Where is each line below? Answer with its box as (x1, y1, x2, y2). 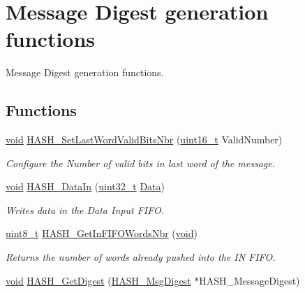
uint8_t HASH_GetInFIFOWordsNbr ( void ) (6, 226, 198, 241)
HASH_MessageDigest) (199, 273, 300, 287)
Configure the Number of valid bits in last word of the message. (6, 155, 275, 170)
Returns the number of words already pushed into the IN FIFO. (6, 250, 276, 264)
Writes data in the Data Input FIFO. (6, 202, 164, 217)
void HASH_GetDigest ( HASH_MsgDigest (6, 273, 191, 287)
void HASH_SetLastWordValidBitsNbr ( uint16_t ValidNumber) (6, 132, 283, 147)
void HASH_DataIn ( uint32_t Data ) (6, 179, 165, 194)
